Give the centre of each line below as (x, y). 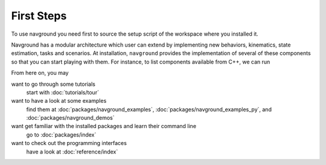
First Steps (39, 16)
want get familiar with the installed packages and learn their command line (104, 126)
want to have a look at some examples (59, 101)
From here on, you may (40, 73)
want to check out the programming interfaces (69, 143)
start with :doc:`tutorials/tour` (63, 92)
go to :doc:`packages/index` (61, 134)
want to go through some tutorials (53, 84)
